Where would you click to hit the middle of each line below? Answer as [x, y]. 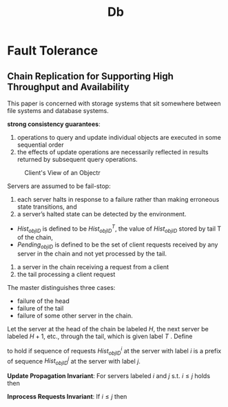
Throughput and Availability [68, 87]
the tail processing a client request [66, 274]
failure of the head [43, 301]
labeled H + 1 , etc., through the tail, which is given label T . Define [100, 336]
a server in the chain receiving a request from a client [93, 267]
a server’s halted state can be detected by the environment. [102, 214]
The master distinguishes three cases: [61, 288]
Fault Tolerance [53, 51]
